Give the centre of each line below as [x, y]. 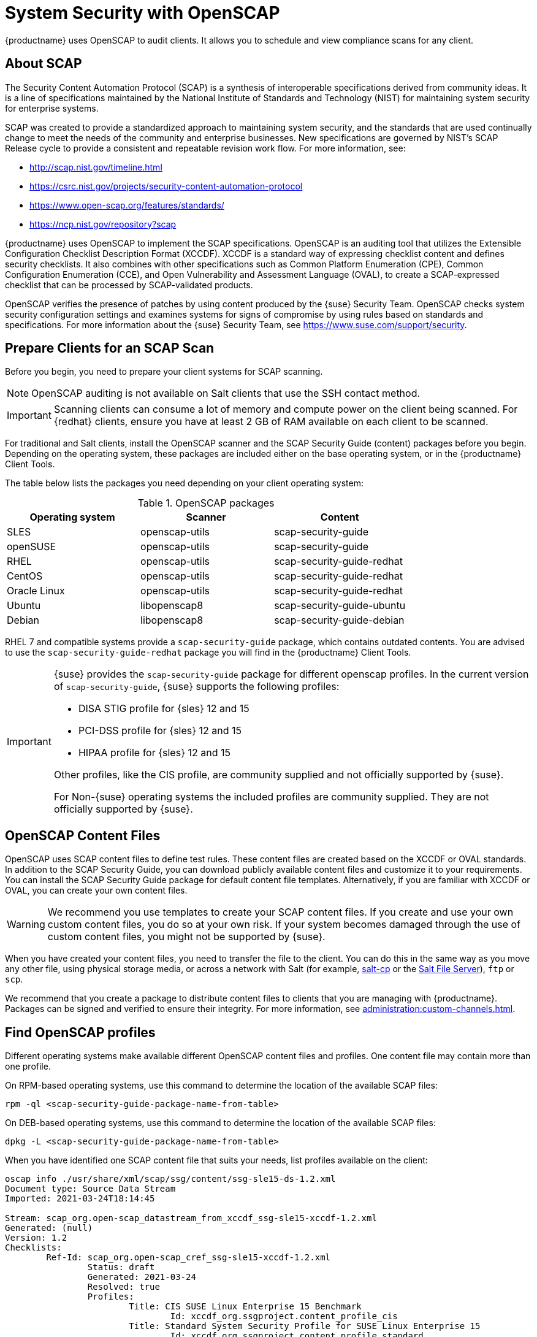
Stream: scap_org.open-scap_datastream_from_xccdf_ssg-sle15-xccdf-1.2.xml [191, 1218]
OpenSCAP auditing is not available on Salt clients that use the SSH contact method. [226, 393]
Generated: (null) [49, 1228]
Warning [26, 925]
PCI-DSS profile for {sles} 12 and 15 [160, 731]
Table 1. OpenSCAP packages [206, 503]
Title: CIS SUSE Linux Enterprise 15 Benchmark [245, 1307]
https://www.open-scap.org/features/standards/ [127, 205]
